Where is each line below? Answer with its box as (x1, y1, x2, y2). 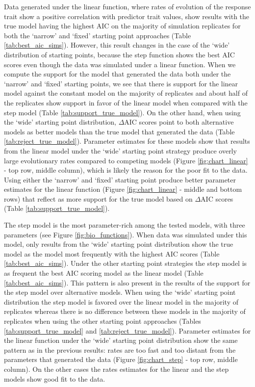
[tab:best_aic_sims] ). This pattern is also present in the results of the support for (4, 277, 251, 287)
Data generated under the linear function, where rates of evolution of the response (4, 1, 251, 11)
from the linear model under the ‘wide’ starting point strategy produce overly (4, 145, 237, 155)
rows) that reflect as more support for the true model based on (4, 193, 193, 204)
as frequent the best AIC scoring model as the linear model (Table (4, 268, 204, 278)
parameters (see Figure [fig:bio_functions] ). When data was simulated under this (4, 229, 247, 239)
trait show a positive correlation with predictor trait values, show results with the (4, 11, 250, 21)
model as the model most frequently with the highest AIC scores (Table (4, 248, 220, 258)
